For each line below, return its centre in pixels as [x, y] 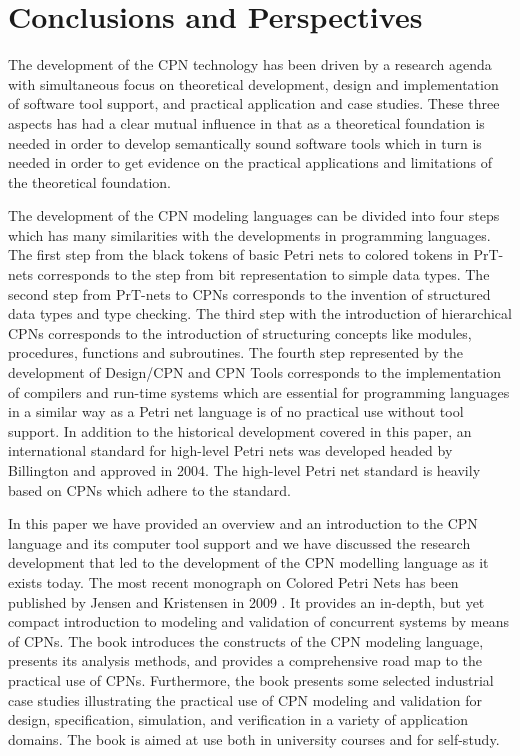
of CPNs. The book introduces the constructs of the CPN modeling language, [246, 640]
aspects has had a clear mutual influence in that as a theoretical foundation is [246, 122]
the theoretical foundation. [90, 181]
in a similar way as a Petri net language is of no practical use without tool [236, 411]
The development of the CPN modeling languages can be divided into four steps [254, 215]
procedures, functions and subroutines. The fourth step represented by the [235, 352]
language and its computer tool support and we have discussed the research [239, 542]
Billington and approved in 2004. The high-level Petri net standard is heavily [244, 470]
